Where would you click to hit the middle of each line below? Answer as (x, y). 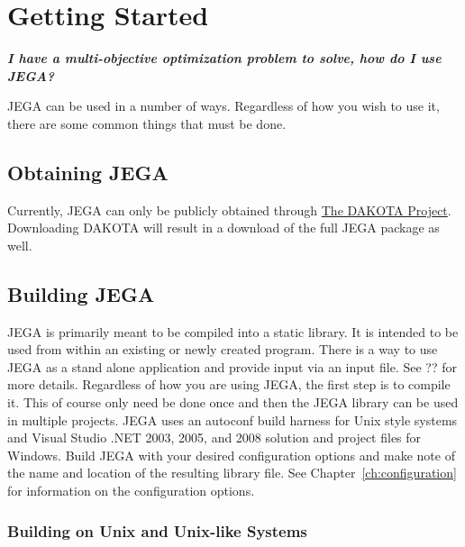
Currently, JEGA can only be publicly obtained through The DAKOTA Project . (229, 210)
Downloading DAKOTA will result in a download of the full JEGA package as (223, 228)
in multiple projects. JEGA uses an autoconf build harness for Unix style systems (232, 419)
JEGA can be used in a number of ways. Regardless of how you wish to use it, (223, 106)
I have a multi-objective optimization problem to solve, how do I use (224, 58)
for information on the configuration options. (131, 491)
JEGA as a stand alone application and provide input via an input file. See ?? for (232, 366)
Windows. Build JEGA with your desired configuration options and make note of (231, 455)
